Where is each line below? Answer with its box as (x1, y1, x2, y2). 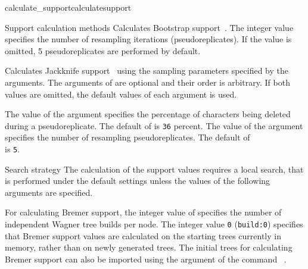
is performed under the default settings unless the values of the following (5, 174, 270, 187)
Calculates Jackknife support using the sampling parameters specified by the (5, 64, 289, 77)
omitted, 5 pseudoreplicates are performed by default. (5, 44, 201, 57)
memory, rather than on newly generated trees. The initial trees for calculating (5, 241, 293, 254)
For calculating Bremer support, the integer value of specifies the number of (5, 206, 282, 218)
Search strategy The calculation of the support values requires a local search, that (5, 162, 304, 175)
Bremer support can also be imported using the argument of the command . (5, 252, 287, 265)
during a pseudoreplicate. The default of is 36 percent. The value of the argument (5, 119, 303, 132)
